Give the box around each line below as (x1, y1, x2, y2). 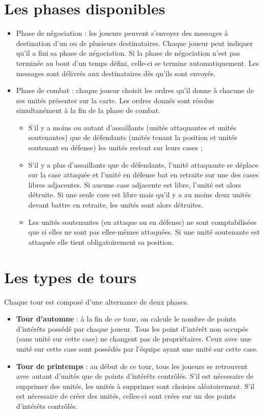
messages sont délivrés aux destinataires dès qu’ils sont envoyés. (16, 67, 215, 78)
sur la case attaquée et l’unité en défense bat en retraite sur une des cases (28, 169, 259, 180)
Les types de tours (4, 266, 137, 287)
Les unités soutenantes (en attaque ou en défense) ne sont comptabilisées (28, 216, 257, 227)
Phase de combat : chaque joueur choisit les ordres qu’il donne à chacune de (16, 85, 254, 96)
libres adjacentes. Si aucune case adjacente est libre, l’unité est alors (28, 179, 242, 190)
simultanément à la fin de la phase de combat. (16, 105, 160, 116)
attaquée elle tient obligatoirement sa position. (28, 236, 174, 247)
